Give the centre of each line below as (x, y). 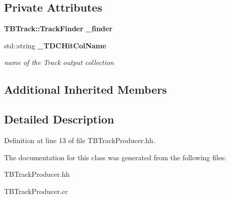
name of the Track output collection (59, 62)
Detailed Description (59, 119)
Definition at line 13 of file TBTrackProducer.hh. (80, 140)
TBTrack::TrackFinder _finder (58, 28)
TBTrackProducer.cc (36, 191)
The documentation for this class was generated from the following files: (115, 157)
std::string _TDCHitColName (55, 45)
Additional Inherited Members (85, 89)
